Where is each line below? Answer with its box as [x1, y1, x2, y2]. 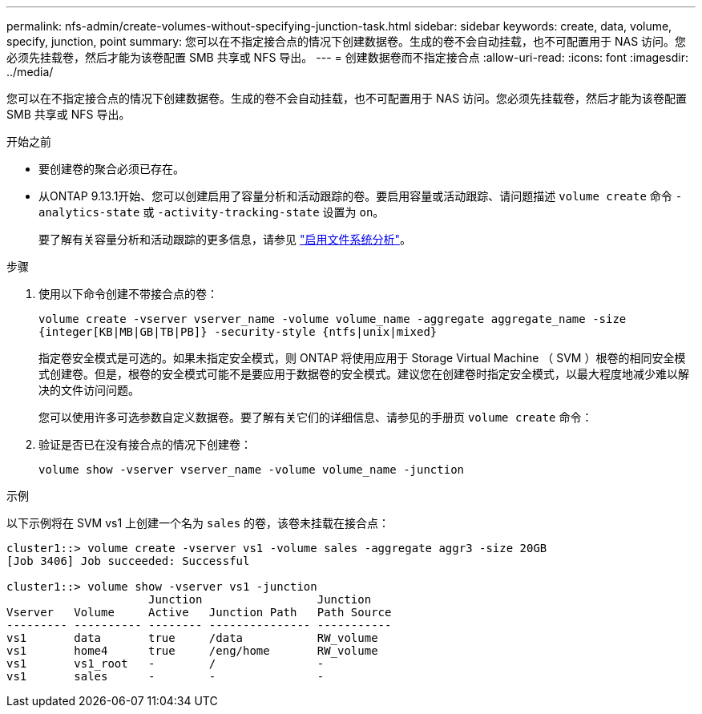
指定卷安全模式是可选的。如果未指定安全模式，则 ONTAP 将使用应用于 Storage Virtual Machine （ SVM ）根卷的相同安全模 [38, 351, 686, 365]
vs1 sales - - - [6, 670, 325, 683]
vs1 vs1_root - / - [6, 657, 325, 670]
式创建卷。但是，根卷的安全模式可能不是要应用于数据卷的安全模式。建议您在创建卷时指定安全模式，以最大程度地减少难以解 [38, 367, 689, 381]
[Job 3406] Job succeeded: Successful [6, 555, 250, 567]
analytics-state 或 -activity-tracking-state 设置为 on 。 [38, 205, 385, 219]
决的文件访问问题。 [38, 383, 139, 397]
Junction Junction [148, 593, 372, 606]
